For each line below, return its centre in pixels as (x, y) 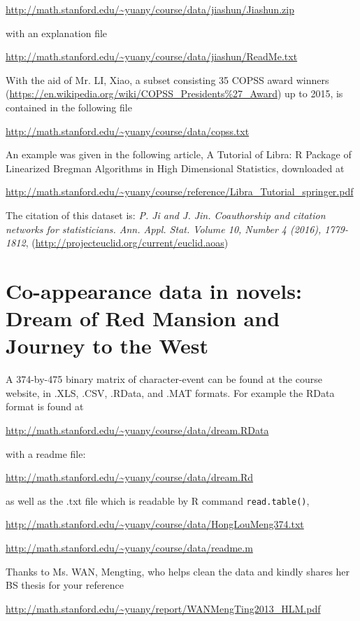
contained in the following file (69, 107)
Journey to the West (107, 346)
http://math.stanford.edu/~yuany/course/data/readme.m (129, 548)
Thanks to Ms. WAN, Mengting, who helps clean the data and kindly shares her (178, 571)
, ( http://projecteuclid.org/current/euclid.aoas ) (127, 243)
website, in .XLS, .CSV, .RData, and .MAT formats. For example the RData (170, 392)
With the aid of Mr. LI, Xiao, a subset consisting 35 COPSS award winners (167, 79)
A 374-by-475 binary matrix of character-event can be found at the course (164, 379)
